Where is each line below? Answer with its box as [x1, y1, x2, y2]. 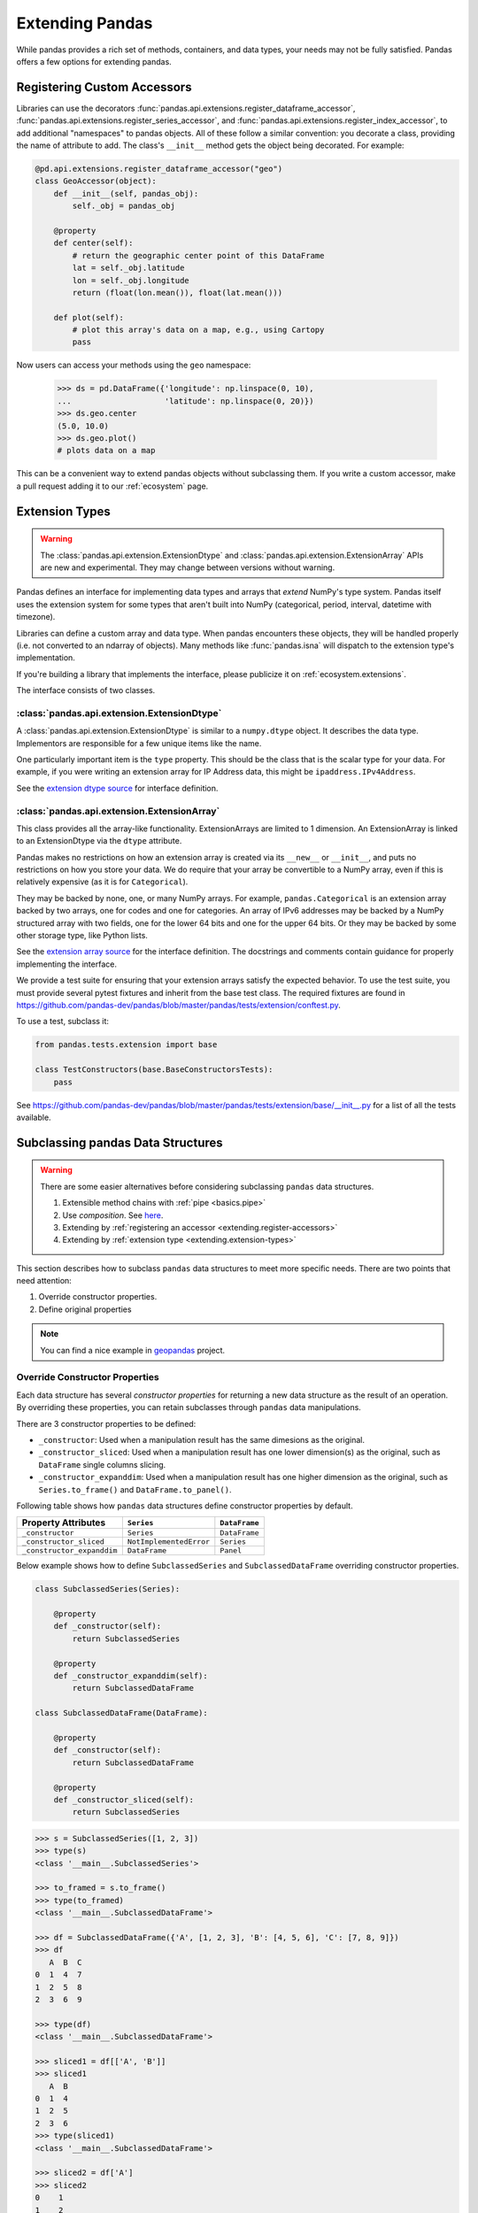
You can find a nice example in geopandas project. [40, 1345, 226, 1355]
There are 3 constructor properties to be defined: [16, 1418, 197, 1429]
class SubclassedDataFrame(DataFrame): [35, 1708, 208, 1718]
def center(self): [53, 238, 134, 248]
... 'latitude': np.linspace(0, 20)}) [57, 396, 314, 406]
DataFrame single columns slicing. [38, 1459, 166, 1469]
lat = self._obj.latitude [72, 263, 185, 274]
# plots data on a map [57, 445, 156, 456]
